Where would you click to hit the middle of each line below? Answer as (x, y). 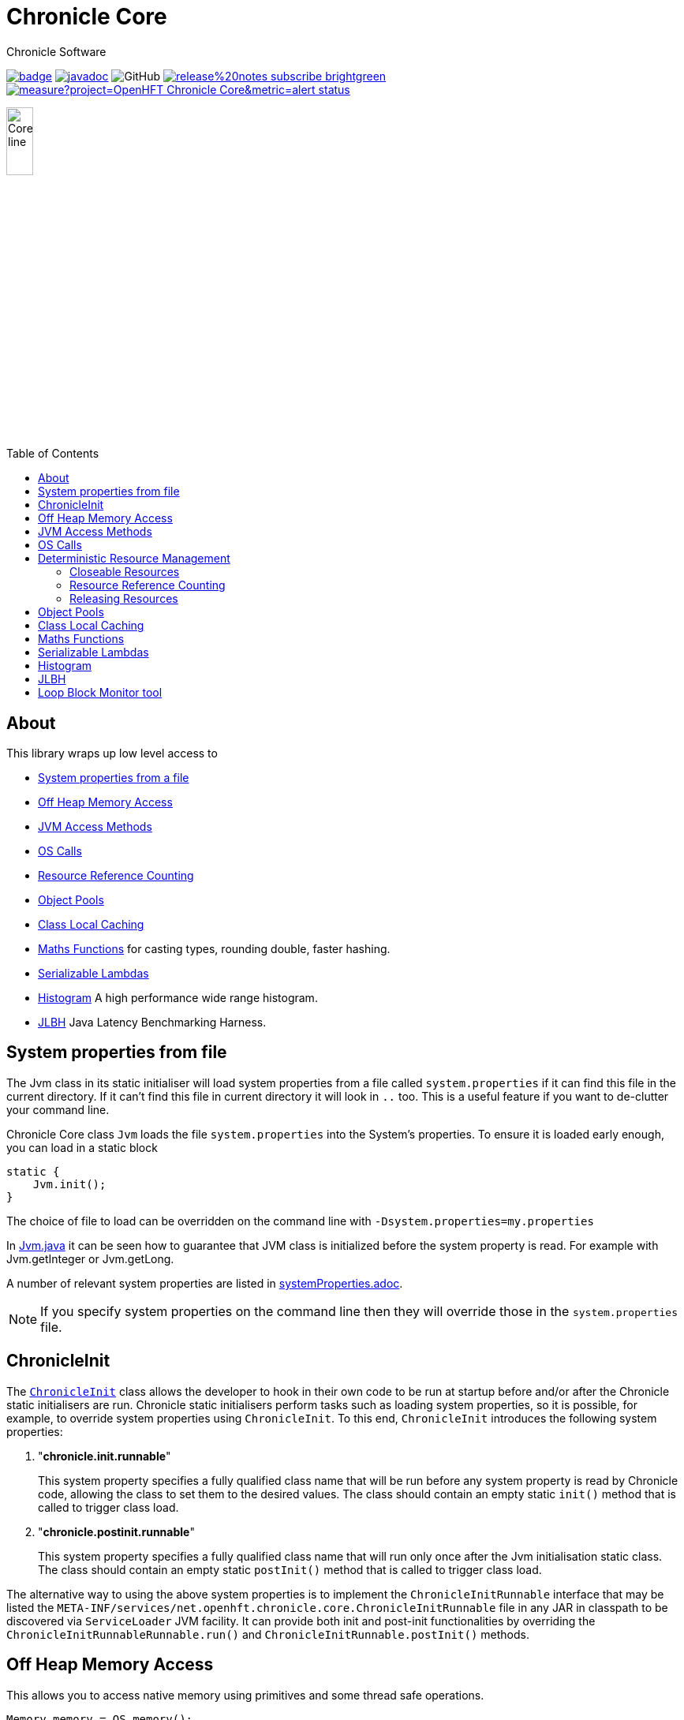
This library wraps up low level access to (112, 753)
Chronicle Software (56, 51)
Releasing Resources (124, 599)
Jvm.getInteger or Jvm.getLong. (90, 1258)
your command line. (58, 1109)
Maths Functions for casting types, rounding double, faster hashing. (214, 948)
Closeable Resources (125, 572)
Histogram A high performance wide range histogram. (178, 997)
